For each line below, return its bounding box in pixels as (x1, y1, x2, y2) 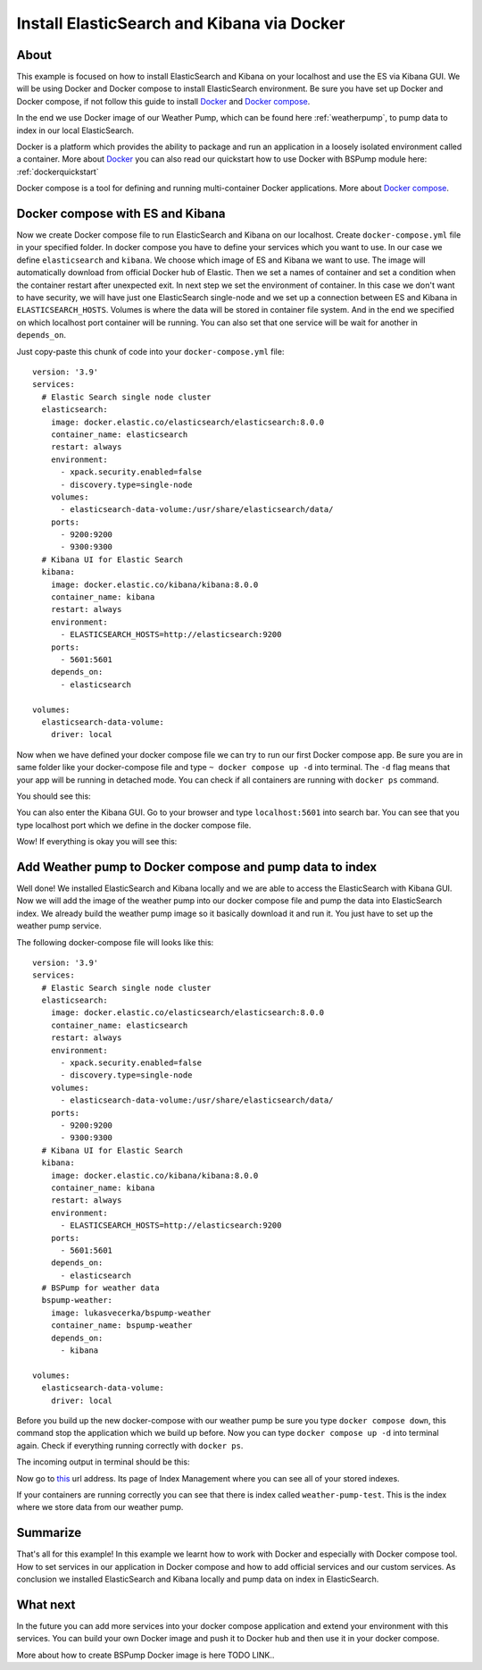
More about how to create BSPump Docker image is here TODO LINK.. (16, 1649, 275, 1660)
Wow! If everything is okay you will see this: (16, 836, 178, 847)
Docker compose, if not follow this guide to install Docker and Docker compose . (16, 96, 311, 106)
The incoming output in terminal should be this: (16, 1456, 190, 1467)
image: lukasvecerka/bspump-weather (50, 1307, 212, 1318)
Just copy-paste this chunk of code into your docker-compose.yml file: (16, 346, 285, 357)
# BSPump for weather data (41, 1283, 160, 1293)
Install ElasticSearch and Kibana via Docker (16, 13, 345, 33)
